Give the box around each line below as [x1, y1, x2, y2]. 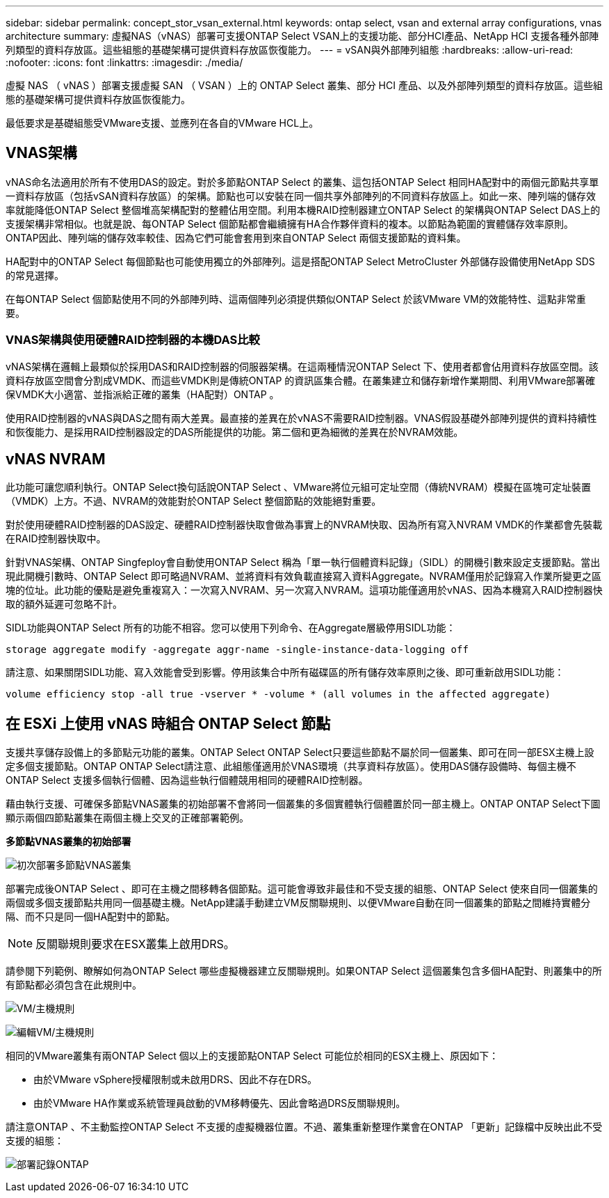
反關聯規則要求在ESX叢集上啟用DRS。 [35, 937, 235, 952]
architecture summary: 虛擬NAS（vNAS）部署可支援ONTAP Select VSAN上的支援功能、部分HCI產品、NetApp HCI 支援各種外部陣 [6, 30, 599, 42]
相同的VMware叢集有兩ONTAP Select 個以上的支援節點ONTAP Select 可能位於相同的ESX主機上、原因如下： [6, 1050, 499, 1062]
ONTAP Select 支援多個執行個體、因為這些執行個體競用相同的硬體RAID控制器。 [6, 774, 368, 787]
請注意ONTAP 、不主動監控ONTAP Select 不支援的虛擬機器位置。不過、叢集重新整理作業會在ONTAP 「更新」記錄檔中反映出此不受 [6, 1121, 603, 1133]
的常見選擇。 [6, 269, 64, 281]
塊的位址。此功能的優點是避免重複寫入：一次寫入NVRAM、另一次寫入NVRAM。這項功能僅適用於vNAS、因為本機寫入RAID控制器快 [6, 584, 603, 597]
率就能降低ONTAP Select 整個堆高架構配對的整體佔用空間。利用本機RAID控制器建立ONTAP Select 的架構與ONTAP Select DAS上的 [6, 203, 601, 216]
